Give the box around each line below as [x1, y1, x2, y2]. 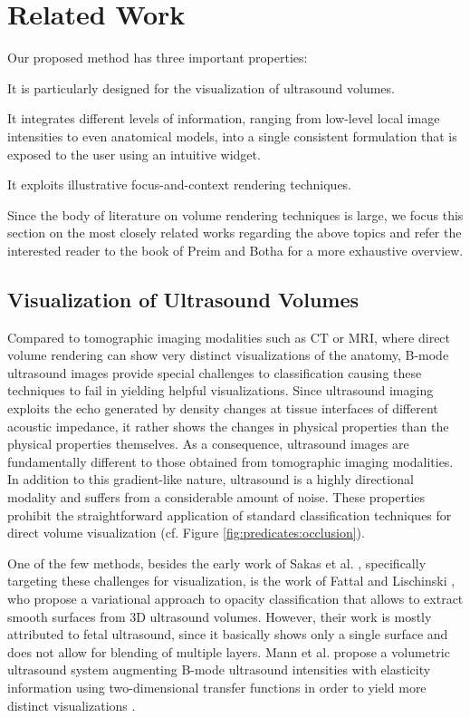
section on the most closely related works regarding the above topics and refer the [7, 223, 462, 242]
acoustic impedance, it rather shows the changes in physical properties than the [7, 416, 449, 435]
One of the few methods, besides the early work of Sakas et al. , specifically [7, 553, 427, 572]
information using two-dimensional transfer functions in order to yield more [7, 677, 427, 696]
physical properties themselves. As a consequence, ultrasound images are [7, 434, 409, 453]
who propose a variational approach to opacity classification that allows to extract [7, 588, 464, 607]
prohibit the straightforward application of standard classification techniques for [7, 505, 452, 524]
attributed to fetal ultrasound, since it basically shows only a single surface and [7, 625, 448, 644]
